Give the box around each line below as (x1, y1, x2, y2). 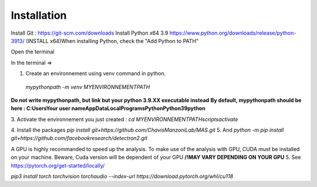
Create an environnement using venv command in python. (25, 70, 166, 77)
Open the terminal (11, 48, 55, 55)
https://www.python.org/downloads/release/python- (169, 29, 296, 36)
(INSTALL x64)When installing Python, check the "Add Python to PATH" (25, 37, 199, 44)
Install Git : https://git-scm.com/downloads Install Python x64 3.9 (11, 29, 168, 36)
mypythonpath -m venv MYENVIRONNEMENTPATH (25, 83, 150, 91)
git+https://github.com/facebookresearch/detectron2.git (11, 135, 148, 142)
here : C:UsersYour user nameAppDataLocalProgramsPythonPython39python (11, 105, 205, 112)
